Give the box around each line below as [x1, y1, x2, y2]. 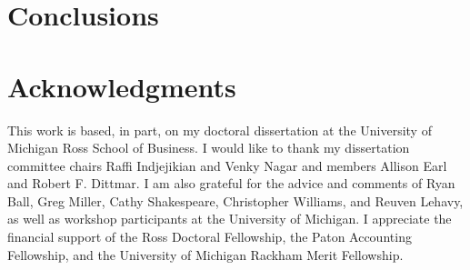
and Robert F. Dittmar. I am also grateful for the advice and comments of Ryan [7, 174, 455, 193]
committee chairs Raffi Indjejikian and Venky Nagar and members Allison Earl [7, 155, 447, 175]
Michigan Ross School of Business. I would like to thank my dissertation [7, 138, 410, 157]
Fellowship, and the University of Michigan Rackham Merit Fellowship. [7, 245, 404, 264]
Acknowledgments [7, 67, 236, 105]
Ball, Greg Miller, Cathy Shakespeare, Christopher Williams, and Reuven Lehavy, [7, 191, 464, 210]
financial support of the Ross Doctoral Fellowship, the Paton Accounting [7, 227, 412, 246]
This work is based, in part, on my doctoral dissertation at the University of [7, 120, 432, 139]
